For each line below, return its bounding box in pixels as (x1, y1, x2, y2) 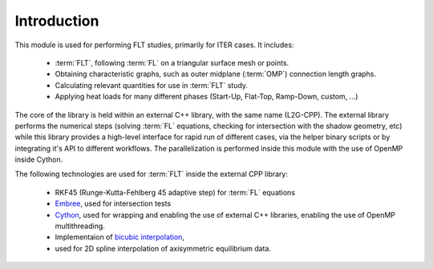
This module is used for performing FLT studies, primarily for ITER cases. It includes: (14, 40, 294, 50)
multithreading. (55, 221, 106, 231)
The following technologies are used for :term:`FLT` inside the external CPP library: (14, 169, 289, 179)
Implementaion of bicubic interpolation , (55, 232, 184, 242)
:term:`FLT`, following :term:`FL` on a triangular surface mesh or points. (55, 58, 289, 67)
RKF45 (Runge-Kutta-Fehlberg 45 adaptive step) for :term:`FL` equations (55, 187, 296, 197)
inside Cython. (14, 155, 63, 164)
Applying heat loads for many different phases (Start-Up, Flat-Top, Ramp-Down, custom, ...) (55, 92, 358, 102)
